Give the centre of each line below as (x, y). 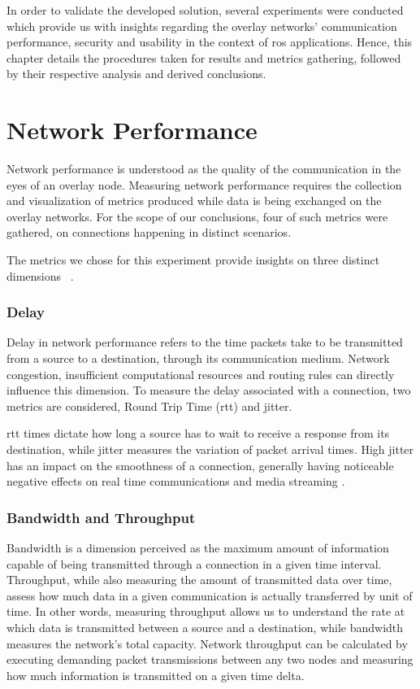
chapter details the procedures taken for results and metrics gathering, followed (204, 57)
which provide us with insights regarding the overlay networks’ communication (202, 26)
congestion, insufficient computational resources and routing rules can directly (201, 374)
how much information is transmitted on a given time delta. (156, 675)
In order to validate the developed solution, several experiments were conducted (205, 10)
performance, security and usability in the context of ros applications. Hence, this (210, 42)
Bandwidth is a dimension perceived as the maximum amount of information (198, 548)
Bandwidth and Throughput (101, 517)
